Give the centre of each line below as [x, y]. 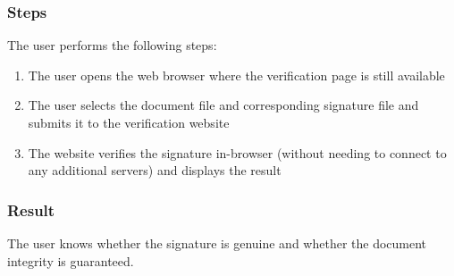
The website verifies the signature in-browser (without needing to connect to [237, 152]
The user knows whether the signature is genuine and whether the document [217, 243]
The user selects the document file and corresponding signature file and [223, 105]
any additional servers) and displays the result [155, 170]
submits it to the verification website [129, 122]
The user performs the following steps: [112, 45]
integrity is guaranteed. [71, 260]
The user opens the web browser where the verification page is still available [236, 75]
